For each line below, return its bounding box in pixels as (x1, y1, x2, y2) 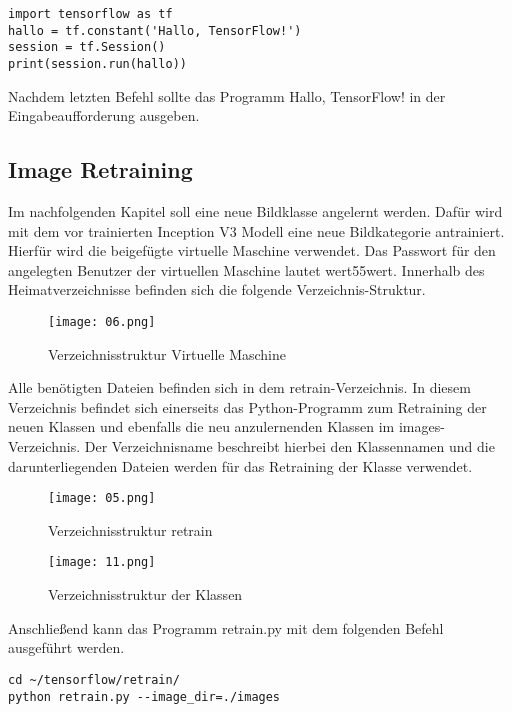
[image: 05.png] (48, 491, 156, 506)
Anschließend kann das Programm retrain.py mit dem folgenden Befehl (8, 617, 444, 638)
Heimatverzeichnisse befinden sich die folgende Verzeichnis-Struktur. (8, 279, 426, 300)
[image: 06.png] (48, 314, 156, 329)
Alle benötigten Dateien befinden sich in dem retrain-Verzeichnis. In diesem (8, 377, 471, 398)
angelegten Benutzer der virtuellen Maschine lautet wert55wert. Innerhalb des (8, 259, 485, 280)
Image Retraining (8, 154, 193, 185)
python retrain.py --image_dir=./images (8, 689, 281, 704)
